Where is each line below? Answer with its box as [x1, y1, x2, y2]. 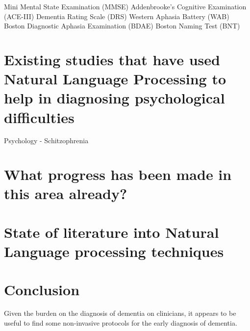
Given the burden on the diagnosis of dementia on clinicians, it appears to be [4, 308, 236, 318]
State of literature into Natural [4, 222, 219, 242]
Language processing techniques [4, 241, 224, 261]
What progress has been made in [4, 164, 232, 184]
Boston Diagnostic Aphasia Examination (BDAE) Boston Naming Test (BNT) [4, 21, 240, 31]
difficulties [4, 107, 75, 127]
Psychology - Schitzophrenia [4, 135, 89, 146]
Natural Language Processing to [4, 69, 226, 89]
